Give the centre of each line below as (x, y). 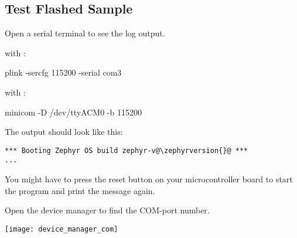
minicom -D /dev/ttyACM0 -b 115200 (73, 112)
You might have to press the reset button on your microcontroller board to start (149, 179)
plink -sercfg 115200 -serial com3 (63, 72)
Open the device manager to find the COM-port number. (107, 210)
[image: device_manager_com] (62, 229)
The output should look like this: (64, 132)
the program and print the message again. (80, 190)
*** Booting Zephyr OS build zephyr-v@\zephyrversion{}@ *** (127, 150)
